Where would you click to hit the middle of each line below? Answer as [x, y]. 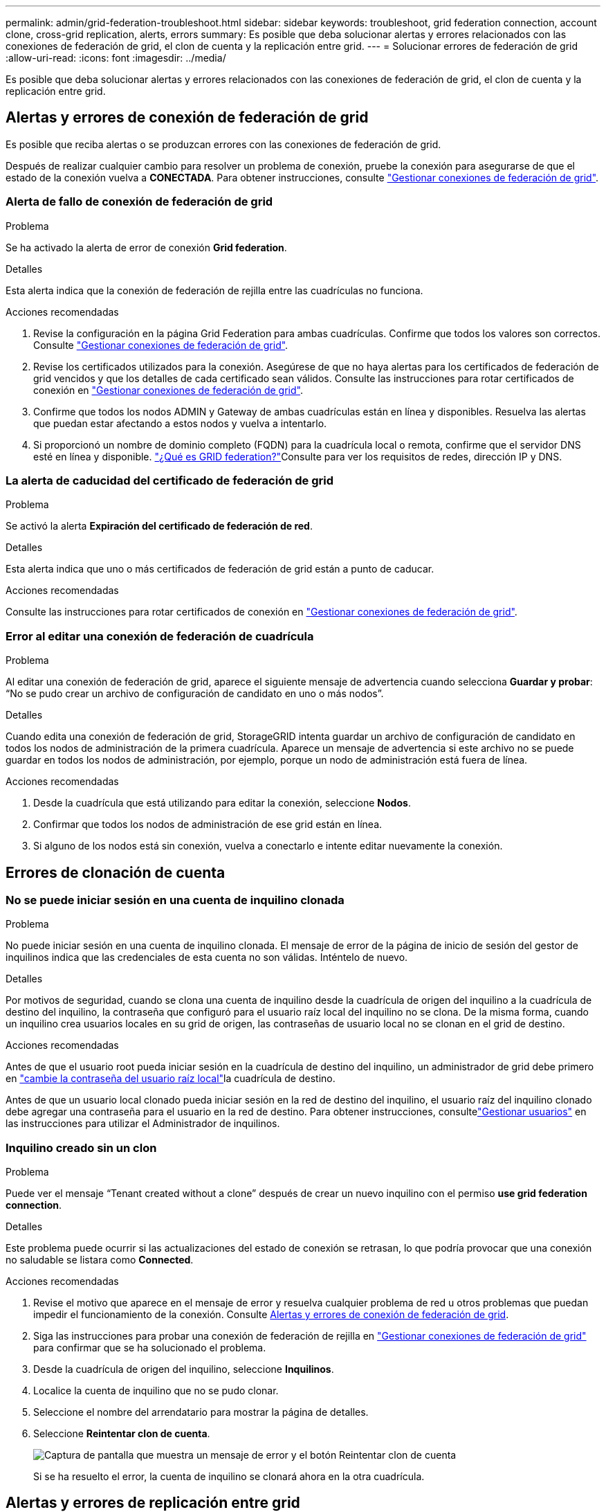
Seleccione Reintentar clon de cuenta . [122, 1434]
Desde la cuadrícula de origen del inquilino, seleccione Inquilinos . [184, 1369]
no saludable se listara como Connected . [100, 1260]
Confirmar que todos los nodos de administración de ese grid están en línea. [208, 825]
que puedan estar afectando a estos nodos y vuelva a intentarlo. [180, 423]
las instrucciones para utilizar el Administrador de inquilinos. [143, 1124]
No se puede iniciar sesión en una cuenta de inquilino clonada [175, 900]
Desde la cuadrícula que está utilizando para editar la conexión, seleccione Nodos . [222, 803]
